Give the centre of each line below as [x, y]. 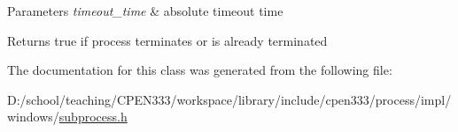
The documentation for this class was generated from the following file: [200, 70]
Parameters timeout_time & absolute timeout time [145, 11]
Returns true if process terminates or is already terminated [167, 40]
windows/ [33, 117]
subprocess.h [93, 117]
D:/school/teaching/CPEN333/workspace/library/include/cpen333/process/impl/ [229, 99]
